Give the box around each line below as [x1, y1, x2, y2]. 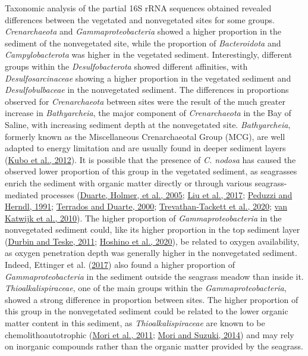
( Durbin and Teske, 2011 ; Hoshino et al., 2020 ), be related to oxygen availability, [5, 235, 300, 247]
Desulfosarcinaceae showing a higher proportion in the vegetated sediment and [5, 71, 291, 84]
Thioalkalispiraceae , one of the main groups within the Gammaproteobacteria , [5, 282, 287, 294]
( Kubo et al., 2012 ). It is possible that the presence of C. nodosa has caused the [5, 153, 296, 165]
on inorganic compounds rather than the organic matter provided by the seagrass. [5, 340, 303, 352]
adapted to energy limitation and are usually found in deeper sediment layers [5, 142, 286, 154]
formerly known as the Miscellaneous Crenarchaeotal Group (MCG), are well [5, 130, 285, 142]
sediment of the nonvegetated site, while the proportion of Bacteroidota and [5, 36, 281, 49]
